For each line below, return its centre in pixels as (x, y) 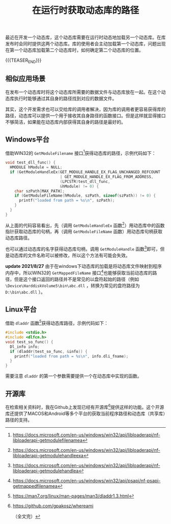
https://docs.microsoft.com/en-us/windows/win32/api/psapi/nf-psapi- (87, 480)
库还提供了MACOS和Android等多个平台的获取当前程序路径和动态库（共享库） (85, 413)
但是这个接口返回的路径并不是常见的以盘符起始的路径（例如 (76, 279)
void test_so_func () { (29, 342)
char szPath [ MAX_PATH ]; (40, 191)
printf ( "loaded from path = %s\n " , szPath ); (67, 201)
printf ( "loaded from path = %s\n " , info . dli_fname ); (72, 356)
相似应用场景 (25, 79)
